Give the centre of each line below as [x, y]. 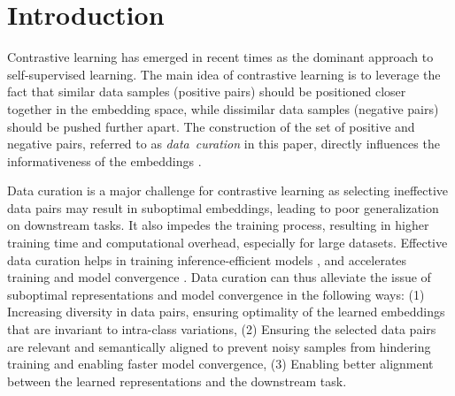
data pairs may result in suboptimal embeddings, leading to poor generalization [223, 207]
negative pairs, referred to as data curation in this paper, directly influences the [224, 144]
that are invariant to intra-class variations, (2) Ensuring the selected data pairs [222, 329]
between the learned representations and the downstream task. [177, 381]
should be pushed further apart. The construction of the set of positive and [211, 126]
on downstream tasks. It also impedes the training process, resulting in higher [218, 225]
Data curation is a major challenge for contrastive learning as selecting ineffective [228, 190]
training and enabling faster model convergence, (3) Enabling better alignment [220, 364]
